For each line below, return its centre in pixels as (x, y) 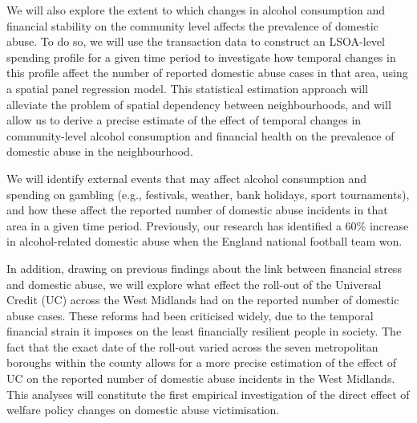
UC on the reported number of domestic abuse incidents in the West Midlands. (201, 378)
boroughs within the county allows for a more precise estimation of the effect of (202, 362)
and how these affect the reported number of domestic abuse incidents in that (197, 210)
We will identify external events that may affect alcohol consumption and (186, 178)
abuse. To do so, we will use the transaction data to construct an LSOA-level (196, 41)
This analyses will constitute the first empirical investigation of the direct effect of (208, 394)
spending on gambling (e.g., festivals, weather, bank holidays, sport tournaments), (208, 194)
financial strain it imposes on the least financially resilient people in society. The (204, 331)
